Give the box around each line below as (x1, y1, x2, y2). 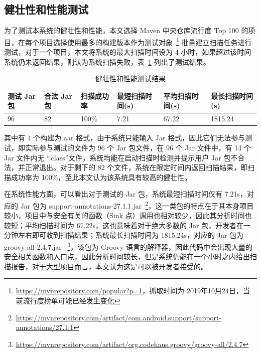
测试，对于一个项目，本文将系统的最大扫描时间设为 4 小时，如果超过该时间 (4, 47, 251, 57)
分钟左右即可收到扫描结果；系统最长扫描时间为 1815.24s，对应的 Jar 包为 (4, 230, 244, 240)
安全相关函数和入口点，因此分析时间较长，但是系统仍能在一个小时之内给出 (4, 251, 250, 262)
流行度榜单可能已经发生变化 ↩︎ (23, 295, 120, 305)
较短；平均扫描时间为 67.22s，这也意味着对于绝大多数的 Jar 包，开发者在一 (4, 220, 251, 230)
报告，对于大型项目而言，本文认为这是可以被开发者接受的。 (11, 261, 208, 271)
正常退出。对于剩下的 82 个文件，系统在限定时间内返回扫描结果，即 (25, 162, 248, 172)
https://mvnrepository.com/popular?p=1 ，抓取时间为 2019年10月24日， (16, 285, 243, 296)
